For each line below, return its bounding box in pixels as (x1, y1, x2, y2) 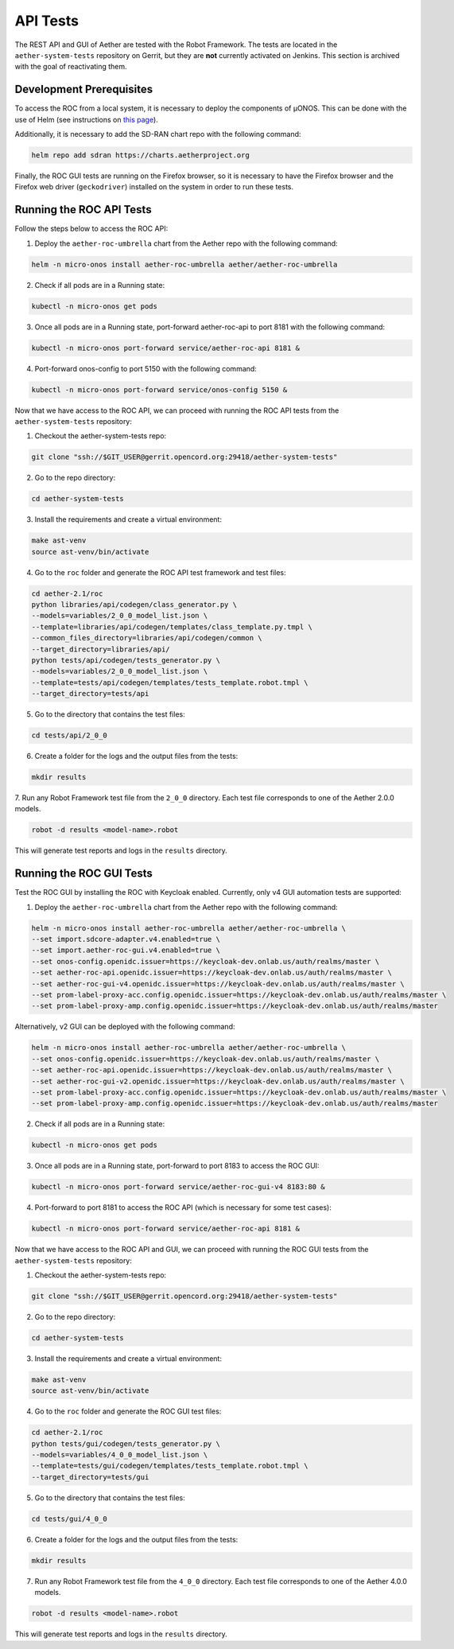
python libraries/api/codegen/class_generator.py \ (31, 601, 238, 609)
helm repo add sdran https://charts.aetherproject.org (31, 151, 250, 159)
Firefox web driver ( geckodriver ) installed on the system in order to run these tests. (14, 182, 294, 192)
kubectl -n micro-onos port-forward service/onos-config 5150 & (31, 385, 288, 394)
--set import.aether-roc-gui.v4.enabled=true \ (31, 946, 220, 955)
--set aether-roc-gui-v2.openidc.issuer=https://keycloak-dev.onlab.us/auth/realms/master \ (31, 1076, 405, 1086)
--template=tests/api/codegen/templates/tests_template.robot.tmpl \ (31, 678, 308, 687)
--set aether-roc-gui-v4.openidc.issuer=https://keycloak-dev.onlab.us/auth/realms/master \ (31, 979, 405, 988)
